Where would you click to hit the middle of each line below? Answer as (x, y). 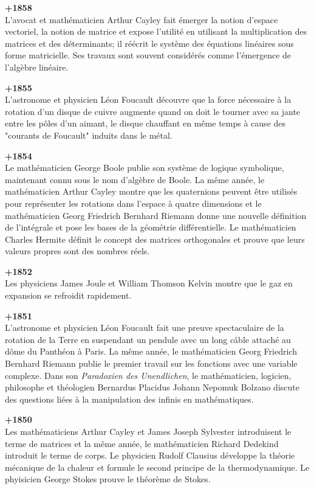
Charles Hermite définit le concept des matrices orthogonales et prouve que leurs (155, 239)
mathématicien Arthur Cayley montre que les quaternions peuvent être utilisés (151, 191)
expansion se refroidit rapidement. (68, 295)
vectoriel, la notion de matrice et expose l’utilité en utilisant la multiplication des (156, 31)
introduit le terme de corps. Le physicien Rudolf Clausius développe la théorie (150, 455)
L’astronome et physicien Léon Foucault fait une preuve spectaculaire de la (145, 328)
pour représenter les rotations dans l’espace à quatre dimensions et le (133, 203)
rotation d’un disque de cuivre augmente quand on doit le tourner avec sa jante (153, 111)
